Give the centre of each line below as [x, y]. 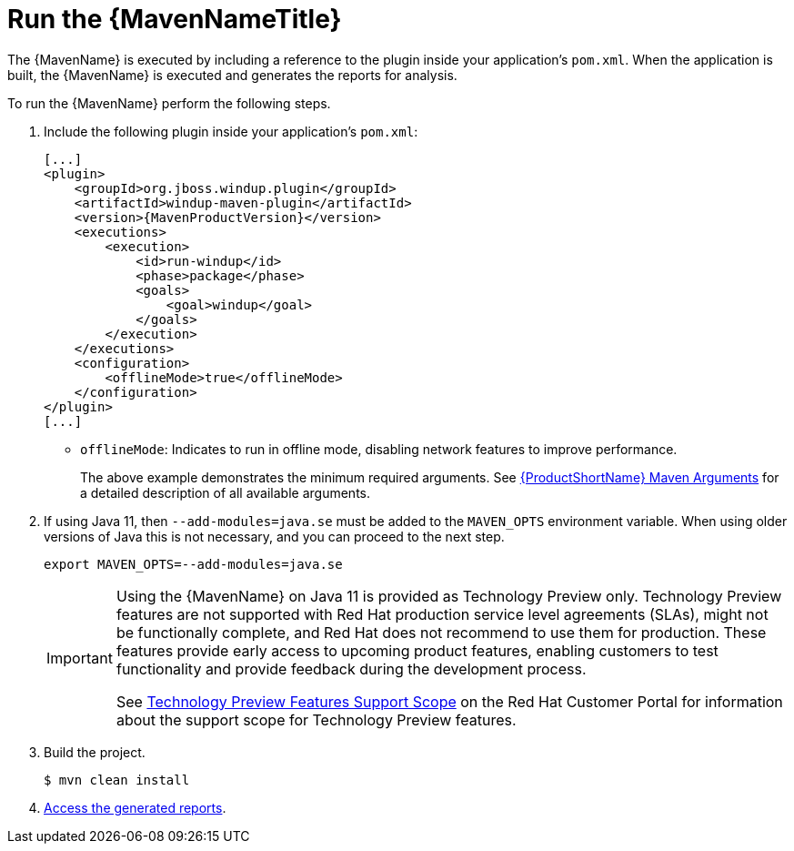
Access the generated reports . [135, 807]
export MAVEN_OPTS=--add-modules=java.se [193, 564]
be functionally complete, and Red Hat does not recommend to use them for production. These [441, 632]
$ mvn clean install [117, 780]
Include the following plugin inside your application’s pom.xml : [231, 131]
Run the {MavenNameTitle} [175, 19]
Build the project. [95, 752]
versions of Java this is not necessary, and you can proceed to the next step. [274, 536]
